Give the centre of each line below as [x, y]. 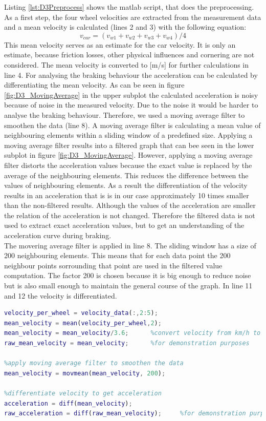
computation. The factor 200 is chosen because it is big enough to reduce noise [128, 275]
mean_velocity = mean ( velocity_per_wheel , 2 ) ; [83, 323]
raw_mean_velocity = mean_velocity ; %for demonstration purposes [127, 343]
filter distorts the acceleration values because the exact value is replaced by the [128, 165]
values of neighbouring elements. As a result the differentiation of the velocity [126, 185]
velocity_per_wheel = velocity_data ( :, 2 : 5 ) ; [81, 313]
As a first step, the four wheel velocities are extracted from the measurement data [133, 17]
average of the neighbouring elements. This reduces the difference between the [126, 175]
